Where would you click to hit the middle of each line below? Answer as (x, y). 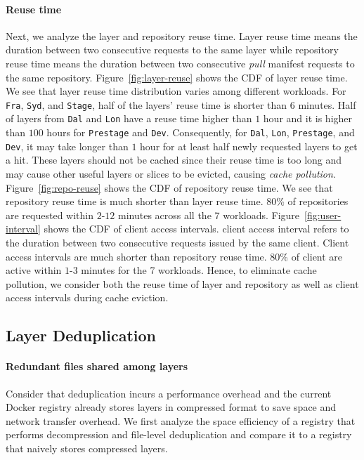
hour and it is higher (308, 118)
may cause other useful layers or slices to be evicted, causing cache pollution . (171, 173)
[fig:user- (323, 215)
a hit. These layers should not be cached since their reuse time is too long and (174, 160)
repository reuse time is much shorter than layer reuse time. (135, 201)
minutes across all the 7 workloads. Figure (209, 215)
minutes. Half (327, 104)
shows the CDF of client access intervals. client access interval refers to (196, 229)
